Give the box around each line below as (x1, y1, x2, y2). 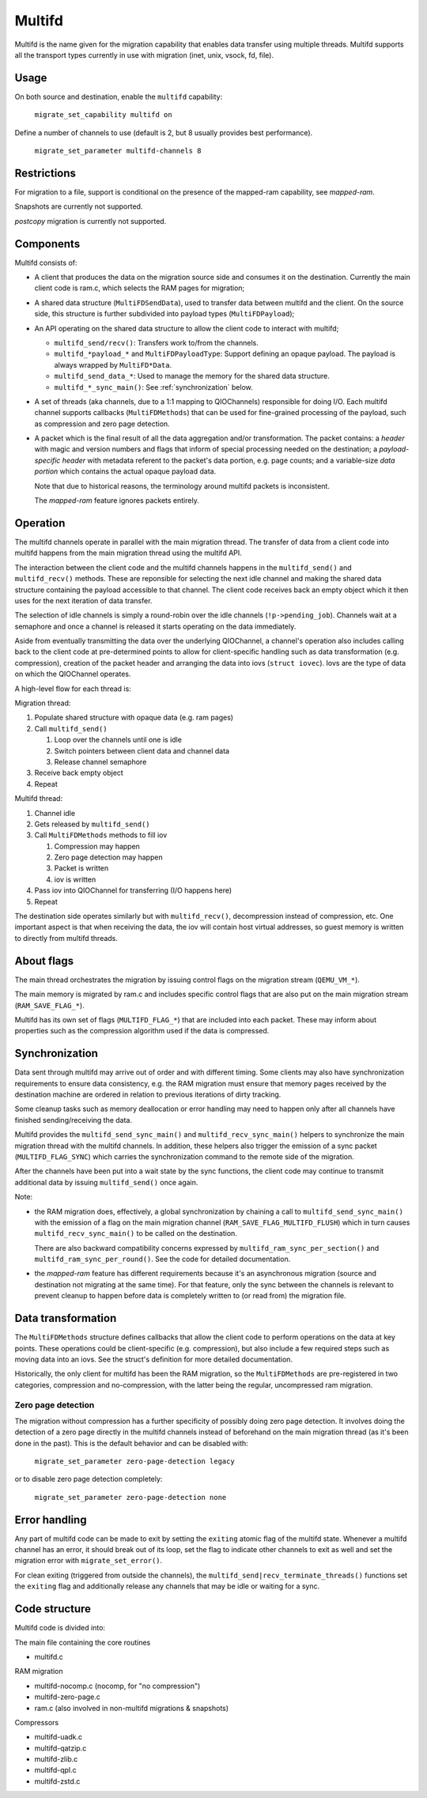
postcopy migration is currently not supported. (14, 216, 167, 225)
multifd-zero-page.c (34, 1692, 100, 1702)
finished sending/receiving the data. (14, 1115, 133, 1124)
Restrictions (14, 166, 77, 179)
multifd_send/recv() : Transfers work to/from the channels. (54, 338, 259, 347)
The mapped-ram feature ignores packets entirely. (34, 496, 199, 505)
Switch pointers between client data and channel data (54, 746, 229, 755)
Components (14, 237, 81, 251)
